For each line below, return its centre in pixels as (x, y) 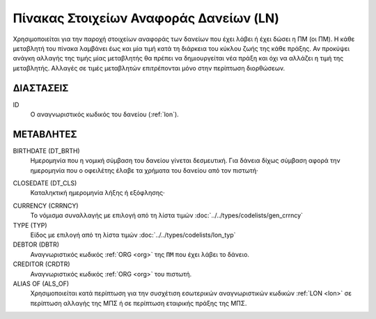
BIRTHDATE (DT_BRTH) (46, 150)
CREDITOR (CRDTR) (41, 264)
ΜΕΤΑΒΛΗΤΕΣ (45, 134)
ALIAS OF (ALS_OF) (41, 283)
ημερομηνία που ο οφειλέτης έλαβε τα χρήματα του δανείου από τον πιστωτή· (144, 170)
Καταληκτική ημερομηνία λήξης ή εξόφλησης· (97, 193)
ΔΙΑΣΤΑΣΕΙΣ (41, 88)
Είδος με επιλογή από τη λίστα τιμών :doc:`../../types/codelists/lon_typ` (133, 235)
